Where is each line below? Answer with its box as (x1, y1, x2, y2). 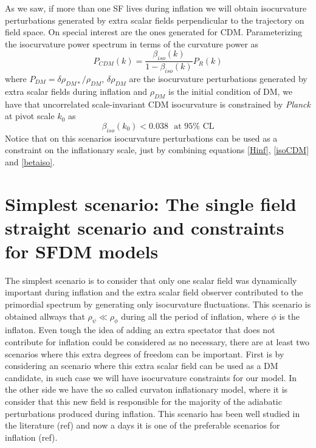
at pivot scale (5, 109, 55, 122)
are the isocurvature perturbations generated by (129, 72, 307, 84)
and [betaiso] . (5, 155, 55, 168)
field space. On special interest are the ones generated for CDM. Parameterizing (5, 26, 303, 38)
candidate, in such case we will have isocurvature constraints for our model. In (5, 371, 297, 384)
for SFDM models (5, 238, 159, 263)
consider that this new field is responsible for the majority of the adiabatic (5, 395, 282, 407)
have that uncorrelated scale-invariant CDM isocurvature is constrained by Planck (5, 97, 311, 110)
